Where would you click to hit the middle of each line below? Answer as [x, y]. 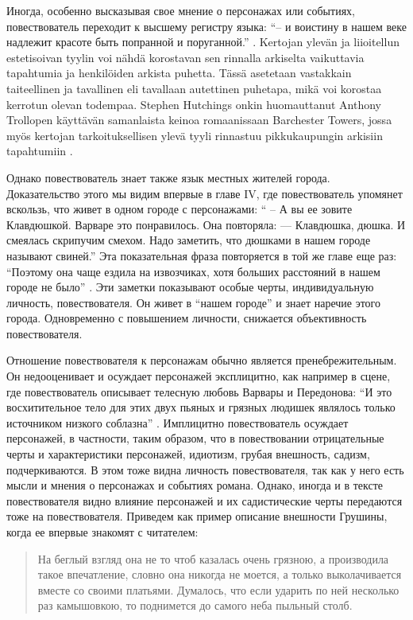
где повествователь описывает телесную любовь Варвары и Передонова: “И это [199, 391]
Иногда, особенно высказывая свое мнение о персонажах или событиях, [181, 10]
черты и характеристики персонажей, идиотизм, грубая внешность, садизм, [188, 454]
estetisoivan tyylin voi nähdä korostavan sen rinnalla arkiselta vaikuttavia [185, 57]
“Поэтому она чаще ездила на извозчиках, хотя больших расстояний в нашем [193, 271]
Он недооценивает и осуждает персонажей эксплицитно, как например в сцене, [199, 376]
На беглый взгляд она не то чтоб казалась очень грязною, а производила [213, 558]
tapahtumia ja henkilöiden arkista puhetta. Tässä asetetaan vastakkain [179, 73]
